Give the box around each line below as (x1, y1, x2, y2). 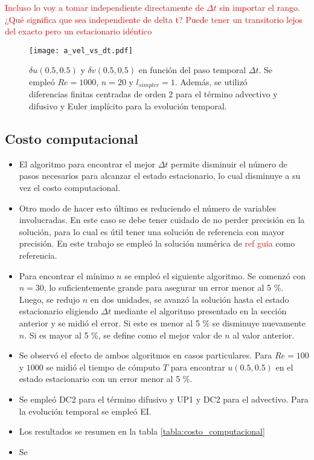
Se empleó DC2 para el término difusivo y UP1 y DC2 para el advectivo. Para (19, 392, 309, 405)
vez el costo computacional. (19, 181, 121, 194)
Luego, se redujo (19, 293, 80, 305)
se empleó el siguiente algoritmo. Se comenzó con (124, 269, 306, 282)
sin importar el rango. (219, 1, 300, 13)
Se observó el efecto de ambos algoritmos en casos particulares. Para (19, 349, 272, 361)
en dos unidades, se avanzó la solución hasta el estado (90, 293, 289, 305)
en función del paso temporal (138, 63, 246, 76)
